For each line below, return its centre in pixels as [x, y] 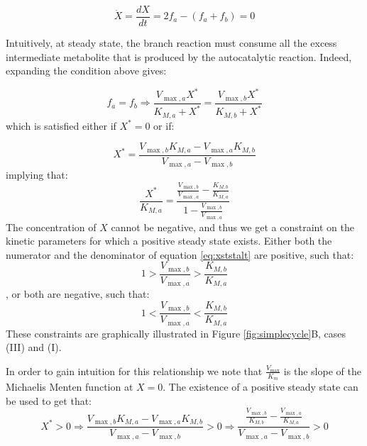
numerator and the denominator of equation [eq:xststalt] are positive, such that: [180, 254]
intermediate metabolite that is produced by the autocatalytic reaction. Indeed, [179, 56]
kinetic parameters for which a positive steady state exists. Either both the [169, 241]
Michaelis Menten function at [70, 387]
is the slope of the [322, 370]
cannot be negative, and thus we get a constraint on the [232, 227]
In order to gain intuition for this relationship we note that [134, 370]
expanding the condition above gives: [86, 71]
